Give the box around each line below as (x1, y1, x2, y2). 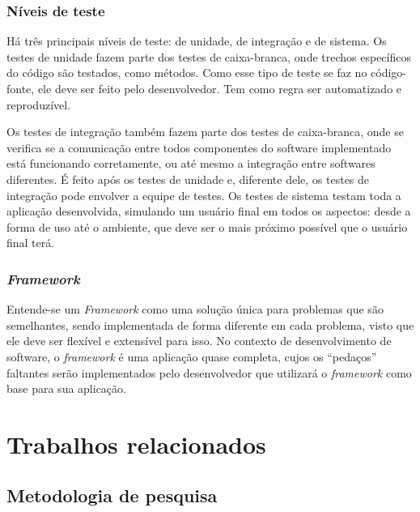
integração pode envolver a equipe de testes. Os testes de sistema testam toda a (6, 186, 401, 203)
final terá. (6, 234, 55, 251)
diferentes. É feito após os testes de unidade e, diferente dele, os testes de (6, 170, 370, 187)
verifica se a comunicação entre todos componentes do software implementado (6, 139, 392, 156)
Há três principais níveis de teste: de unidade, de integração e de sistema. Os (6, 32, 387, 49)
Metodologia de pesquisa (6, 483, 218, 508)
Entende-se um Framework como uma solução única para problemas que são (6, 301, 384, 318)
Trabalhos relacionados (6, 427, 266, 460)
